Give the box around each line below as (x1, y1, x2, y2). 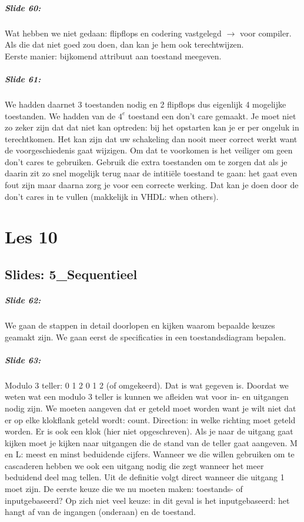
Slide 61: (5, 72, 41, 85)
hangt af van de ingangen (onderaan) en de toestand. (5, 506, 196, 518)
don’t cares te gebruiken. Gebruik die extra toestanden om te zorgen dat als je (5, 155, 288, 168)
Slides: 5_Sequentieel (5, 265, 138, 283)
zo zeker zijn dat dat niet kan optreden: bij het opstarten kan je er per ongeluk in (5, 121, 299, 133)
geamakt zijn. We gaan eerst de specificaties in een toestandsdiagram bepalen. (5, 330, 286, 343)
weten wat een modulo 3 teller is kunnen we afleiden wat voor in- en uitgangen (5, 390, 289, 403)
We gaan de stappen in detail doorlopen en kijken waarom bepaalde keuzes (5, 319, 275, 331)
